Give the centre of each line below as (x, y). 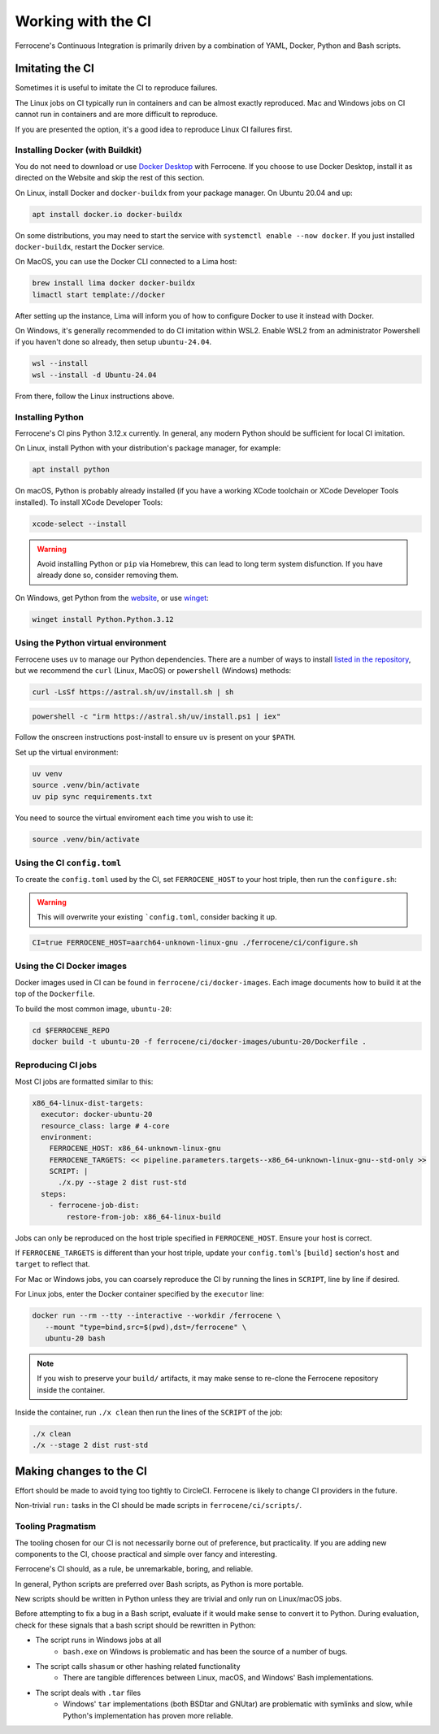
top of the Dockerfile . (55, 994)
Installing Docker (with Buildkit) (78, 150)
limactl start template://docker (99, 294)
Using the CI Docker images (71, 966)
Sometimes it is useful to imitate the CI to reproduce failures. (116, 88)
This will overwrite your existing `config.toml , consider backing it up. (157, 917)
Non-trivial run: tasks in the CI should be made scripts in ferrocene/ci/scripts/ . (159, 1506)
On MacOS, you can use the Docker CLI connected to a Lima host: (126, 262)
